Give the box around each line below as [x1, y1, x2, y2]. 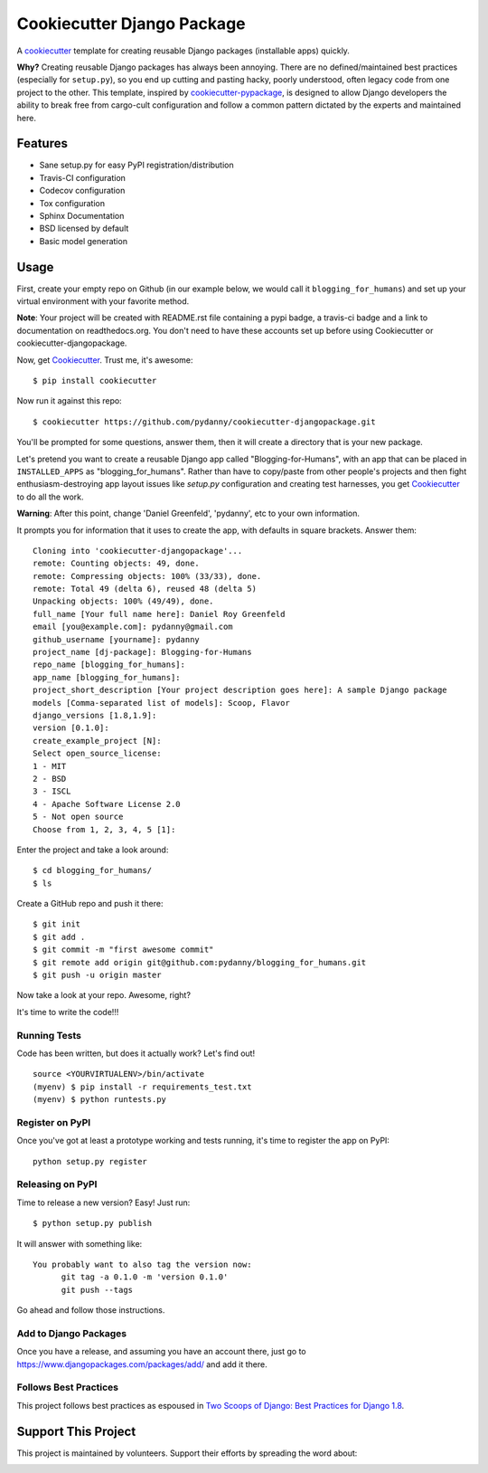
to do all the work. [16, 491, 85, 502]
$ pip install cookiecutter [33, 375, 157, 385]
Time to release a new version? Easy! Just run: [16, 1197, 191, 1208]
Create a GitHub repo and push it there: [16, 898, 164, 909]
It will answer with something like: [16, 1238, 143, 1249]
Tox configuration [39, 197, 106, 208]
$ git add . [33, 932, 86, 942]
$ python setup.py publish [33, 1218, 153, 1229]
